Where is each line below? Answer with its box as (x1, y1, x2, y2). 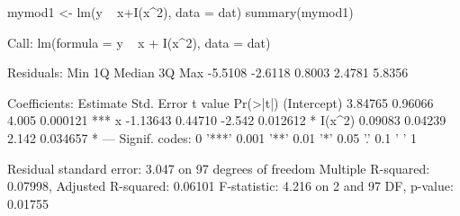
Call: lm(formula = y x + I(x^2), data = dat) (7, 32, 271, 51)
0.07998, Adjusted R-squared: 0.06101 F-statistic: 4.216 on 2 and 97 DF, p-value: (7, 176, 454, 195)
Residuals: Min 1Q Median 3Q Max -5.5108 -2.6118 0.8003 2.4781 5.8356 (7, 63, 409, 82)
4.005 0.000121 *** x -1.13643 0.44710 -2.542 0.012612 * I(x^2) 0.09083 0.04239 (7, 111, 446, 130)
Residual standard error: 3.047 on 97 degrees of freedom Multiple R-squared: (7, 158, 430, 177)
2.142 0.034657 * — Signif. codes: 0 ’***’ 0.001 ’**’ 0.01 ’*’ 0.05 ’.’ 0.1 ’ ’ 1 (7, 128, 418, 147)
